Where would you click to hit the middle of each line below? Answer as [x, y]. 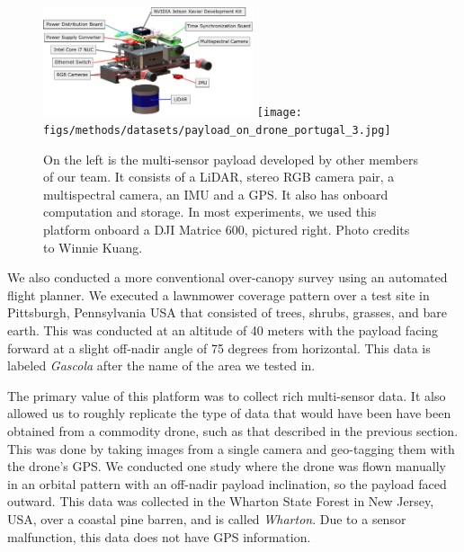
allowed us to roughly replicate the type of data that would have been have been [229, 413]
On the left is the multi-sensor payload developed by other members [231, 159]
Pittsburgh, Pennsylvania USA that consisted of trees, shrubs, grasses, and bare [228, 312]
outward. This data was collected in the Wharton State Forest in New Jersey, [221, 501]
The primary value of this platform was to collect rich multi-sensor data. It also [227, 395]
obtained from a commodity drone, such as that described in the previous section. [233, 431]
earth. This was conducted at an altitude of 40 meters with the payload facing [223, 330]
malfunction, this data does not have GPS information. [159, 536]
